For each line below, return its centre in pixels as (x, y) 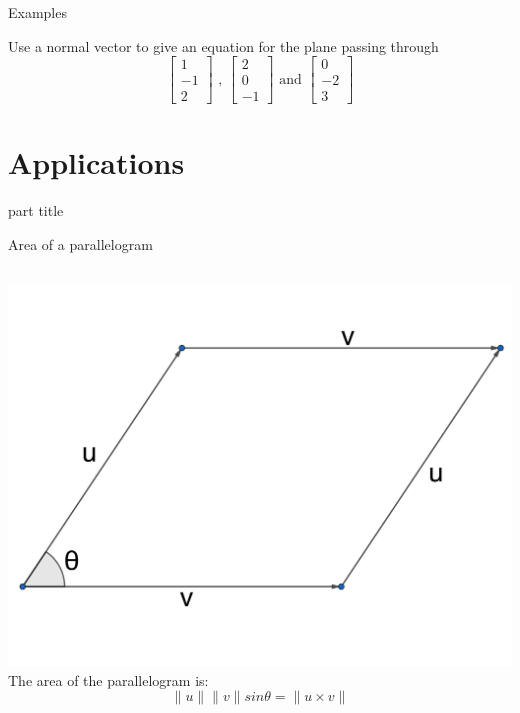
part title (36, 210)
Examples (37, 12)
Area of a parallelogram (80, 244)
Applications (96, 162)
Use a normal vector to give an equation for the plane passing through (223, 45)
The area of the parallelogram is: (108, 679)
